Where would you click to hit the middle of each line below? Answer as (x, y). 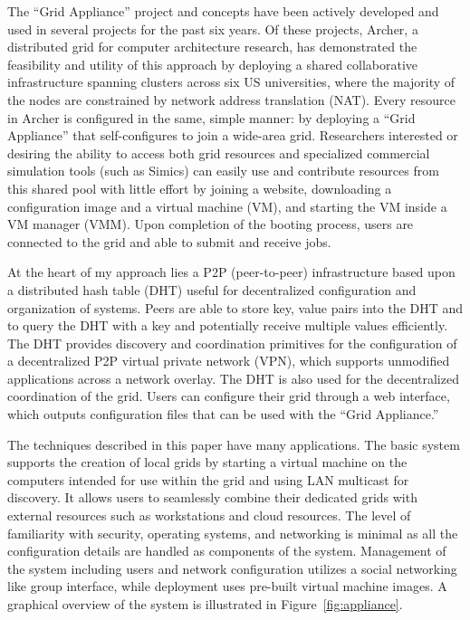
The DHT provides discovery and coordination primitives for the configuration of (232, 343)
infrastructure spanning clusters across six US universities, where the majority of (231, 82)
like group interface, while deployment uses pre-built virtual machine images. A (227, 586)
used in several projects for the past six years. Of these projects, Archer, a (213, 29)
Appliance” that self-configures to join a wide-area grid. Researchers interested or (233, 135)
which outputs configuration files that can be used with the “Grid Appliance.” (223, 414)
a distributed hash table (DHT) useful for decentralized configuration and (212, 289)
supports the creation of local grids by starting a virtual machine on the (207, 462)
